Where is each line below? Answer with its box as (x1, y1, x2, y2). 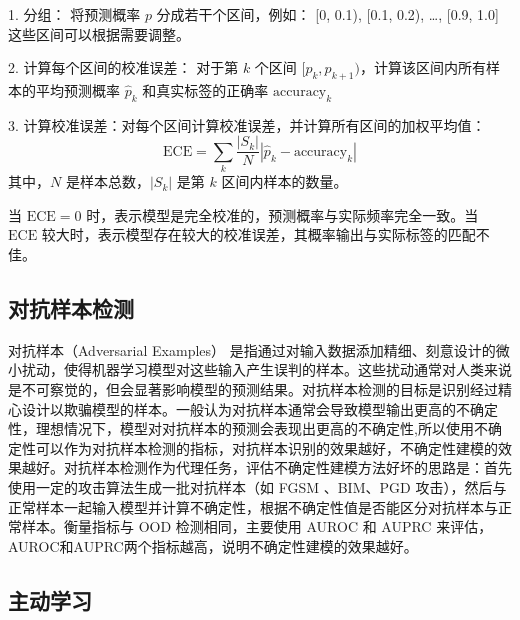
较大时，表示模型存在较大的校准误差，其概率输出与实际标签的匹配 (41, 224, 476, 245)
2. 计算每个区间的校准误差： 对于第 (8, 57, 239, 78)
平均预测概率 (35, 79, 120, 100)
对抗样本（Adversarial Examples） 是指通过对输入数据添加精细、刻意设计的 (8, 339, 496, 360)
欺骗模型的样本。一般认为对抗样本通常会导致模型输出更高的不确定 (63, 398, 498, 419)
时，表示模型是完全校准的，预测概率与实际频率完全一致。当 (86, 204, 479, 225)
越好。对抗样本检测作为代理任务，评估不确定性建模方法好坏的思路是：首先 (21, 457, 512, 478)
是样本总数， (65, 171, 150, 192)
